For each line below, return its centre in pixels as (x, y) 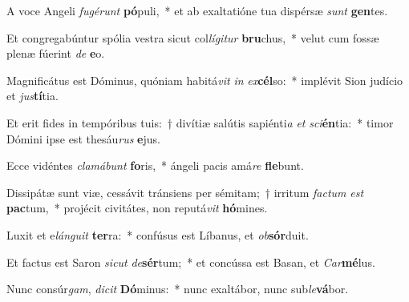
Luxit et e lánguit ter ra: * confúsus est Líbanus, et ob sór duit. (158, 234)
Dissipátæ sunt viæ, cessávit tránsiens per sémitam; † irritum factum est (185, 192)
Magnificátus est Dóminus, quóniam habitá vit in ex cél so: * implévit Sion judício (205, 80)
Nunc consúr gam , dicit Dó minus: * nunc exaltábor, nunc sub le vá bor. (178, 289)
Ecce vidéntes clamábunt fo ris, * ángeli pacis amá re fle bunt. (155, 165)
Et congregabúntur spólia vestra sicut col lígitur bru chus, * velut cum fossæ (193, 37)
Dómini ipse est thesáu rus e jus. (83, 138)
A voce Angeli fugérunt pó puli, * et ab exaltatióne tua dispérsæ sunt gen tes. (197, 10)
